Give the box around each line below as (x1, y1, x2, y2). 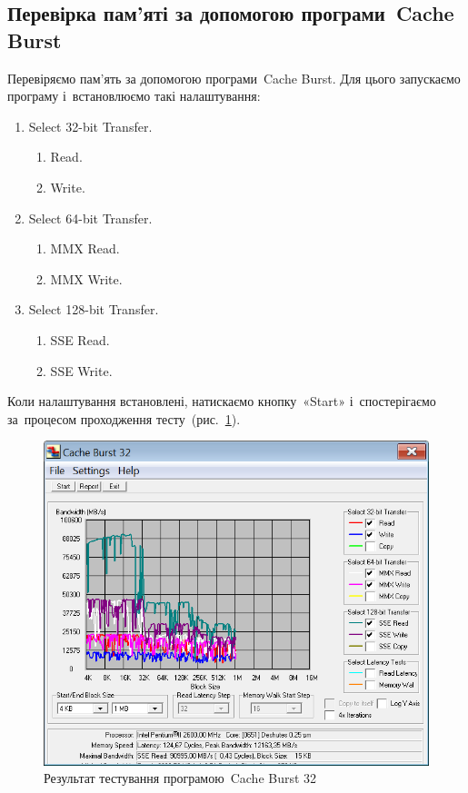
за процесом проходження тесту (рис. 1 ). (7, 409, 241, 428)
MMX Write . (50, 269, 123, 288)
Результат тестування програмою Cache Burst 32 (44, 768, 317, 788)
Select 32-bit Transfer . (28, 116, 153, 135)
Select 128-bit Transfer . (28, 300, 159, 319)
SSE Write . (50, 361, 113, 380)
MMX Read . (50, 239, 120, 258)
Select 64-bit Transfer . (28, 208, 153, 227)
